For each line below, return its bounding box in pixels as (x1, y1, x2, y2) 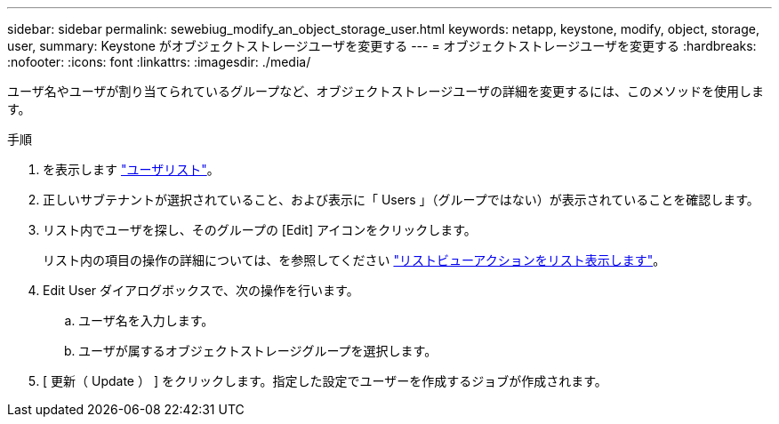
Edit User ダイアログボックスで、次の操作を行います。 (43, 283, 359, 298)
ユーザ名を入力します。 (78, 313, 214, 328)
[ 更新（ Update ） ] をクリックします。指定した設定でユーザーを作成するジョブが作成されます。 (43, 373, 607, 388)
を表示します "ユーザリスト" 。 (43, 162, 220, 177)
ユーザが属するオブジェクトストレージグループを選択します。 (78, 343, 438, 358)
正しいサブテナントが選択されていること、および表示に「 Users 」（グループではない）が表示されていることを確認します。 (43, 192, 759, 207)
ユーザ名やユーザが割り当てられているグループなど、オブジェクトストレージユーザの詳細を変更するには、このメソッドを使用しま (7, 84, 764, 99)
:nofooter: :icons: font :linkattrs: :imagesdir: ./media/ (7, 54, 311, 69)
